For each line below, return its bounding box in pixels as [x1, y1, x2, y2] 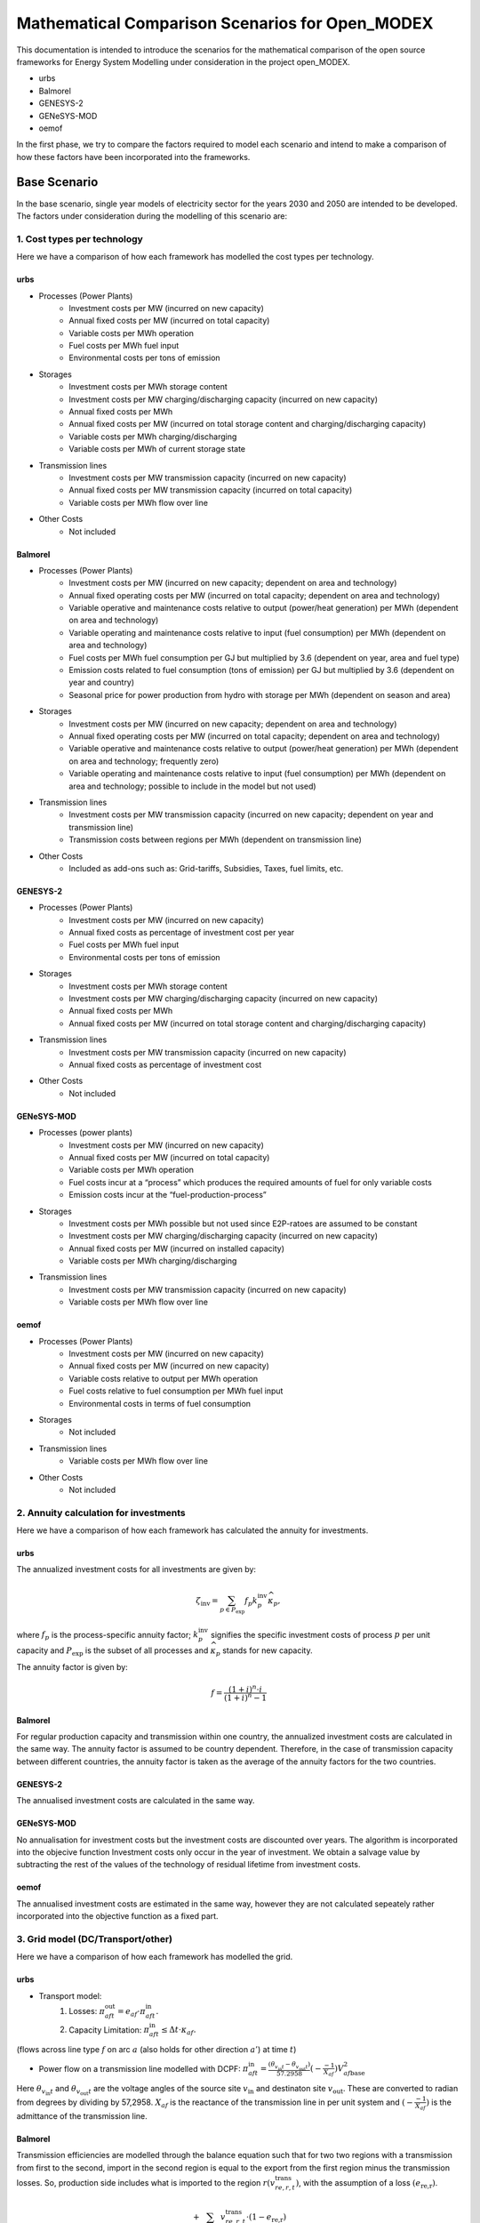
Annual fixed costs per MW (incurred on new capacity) [68, 1360, 270, 1371]
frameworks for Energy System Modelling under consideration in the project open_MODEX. [16, 56, 350, 67]
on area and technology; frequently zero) [68, 756, 220, 766]
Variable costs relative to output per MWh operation [68, 1373, 259, 1384]
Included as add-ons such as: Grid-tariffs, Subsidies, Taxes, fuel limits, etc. [68, 863, 344, 873]
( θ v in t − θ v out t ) [268, 2060, 311, 2072]
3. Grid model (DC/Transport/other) [16, 1932, 173, 1945]
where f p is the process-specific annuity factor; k [16, 1629, 199, 1642]
